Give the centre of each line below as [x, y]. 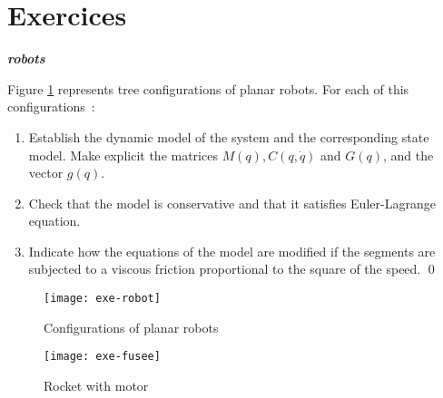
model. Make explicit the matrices [123, 155]
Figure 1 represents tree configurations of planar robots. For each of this [208, 88]
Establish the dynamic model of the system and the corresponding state [229, 136]
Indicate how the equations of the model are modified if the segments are [232, 251]
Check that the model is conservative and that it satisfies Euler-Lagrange [232, 203]
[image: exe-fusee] [102, 357]
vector [46, 173]
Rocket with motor [96, 385]
